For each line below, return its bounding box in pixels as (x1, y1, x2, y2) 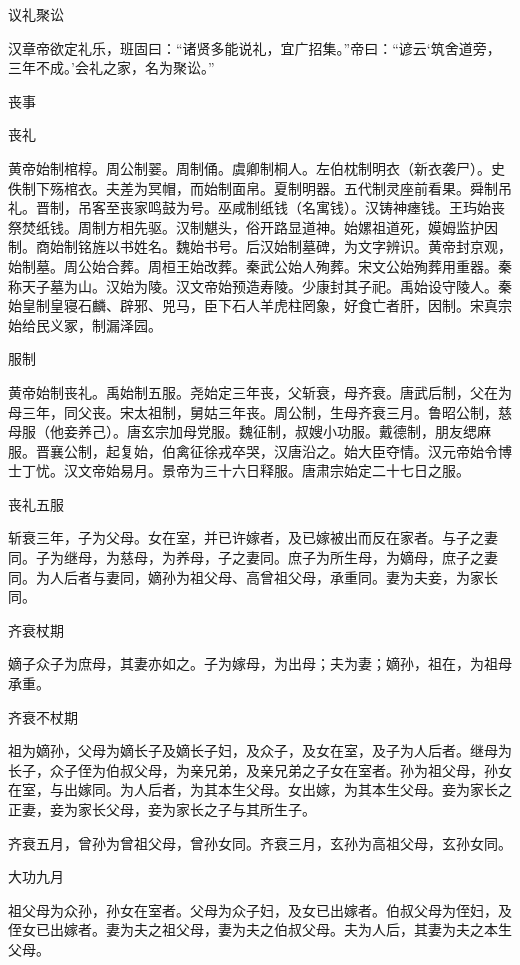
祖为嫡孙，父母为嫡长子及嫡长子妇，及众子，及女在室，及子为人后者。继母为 (8, 740, 512, 761)
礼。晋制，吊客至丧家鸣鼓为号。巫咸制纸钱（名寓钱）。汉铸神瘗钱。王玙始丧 (8, 197, 505, 218)
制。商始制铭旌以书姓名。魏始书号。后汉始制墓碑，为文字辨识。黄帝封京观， (8, 236, 512, 257)
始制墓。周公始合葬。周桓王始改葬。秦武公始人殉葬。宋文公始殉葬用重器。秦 (8, 255, 512, 276)
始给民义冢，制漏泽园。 (8, 314, 162, 335)
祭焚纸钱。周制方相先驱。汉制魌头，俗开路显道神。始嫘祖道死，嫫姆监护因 (8, 216, 498, 237)
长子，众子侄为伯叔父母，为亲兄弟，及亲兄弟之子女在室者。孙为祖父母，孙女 (8, 759, 512, 780)
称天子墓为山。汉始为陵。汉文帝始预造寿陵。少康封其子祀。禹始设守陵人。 (8, 275, 498, 296)
